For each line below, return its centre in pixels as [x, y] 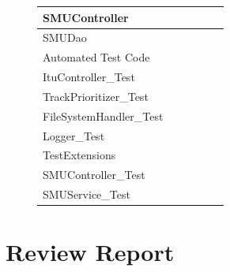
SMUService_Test [87, 194]
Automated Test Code [96, 57]
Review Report [90, 252]
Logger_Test [74, 135]
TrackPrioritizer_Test [96, 96]
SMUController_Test [94, 175]
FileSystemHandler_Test [103, 116]
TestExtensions [79, 155]
